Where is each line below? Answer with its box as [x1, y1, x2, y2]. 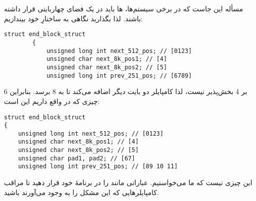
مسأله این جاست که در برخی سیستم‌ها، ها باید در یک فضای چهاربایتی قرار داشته [4, 3, 243, 14]
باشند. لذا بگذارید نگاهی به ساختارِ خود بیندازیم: [4, 13, 143, 23]
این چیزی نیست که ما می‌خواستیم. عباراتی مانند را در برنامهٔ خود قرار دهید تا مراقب [4, 177, 253, 188]
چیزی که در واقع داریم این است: [4, 96, 100, 106]
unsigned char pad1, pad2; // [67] [18, 154, 135, 162]
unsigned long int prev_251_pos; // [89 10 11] [18, 163, 178, 170]
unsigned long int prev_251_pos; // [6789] [46, 72, 192, 79]
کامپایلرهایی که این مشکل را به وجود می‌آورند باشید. [4, 187, 159, 197]
